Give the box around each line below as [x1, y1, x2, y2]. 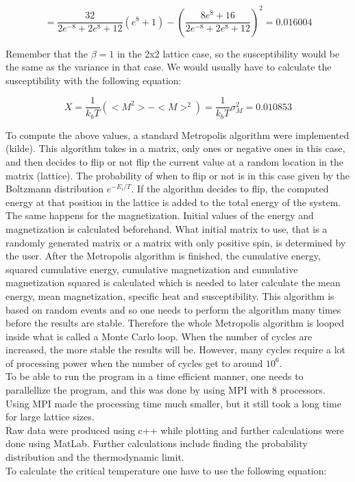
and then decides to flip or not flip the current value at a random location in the [5, 154, 343, 168]
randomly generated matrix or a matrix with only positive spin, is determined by [5, 235, 346, 249]
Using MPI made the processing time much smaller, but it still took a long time [5, 396, 341, 410]
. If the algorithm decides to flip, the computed [131, 181, 329, 196]
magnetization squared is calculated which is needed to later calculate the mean [5, 275, 341, 290]
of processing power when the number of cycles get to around [5, 355, 263, 370]
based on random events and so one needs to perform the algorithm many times [5, 302, 341, 316]
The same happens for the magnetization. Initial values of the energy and [5, 208, 314, 223]
